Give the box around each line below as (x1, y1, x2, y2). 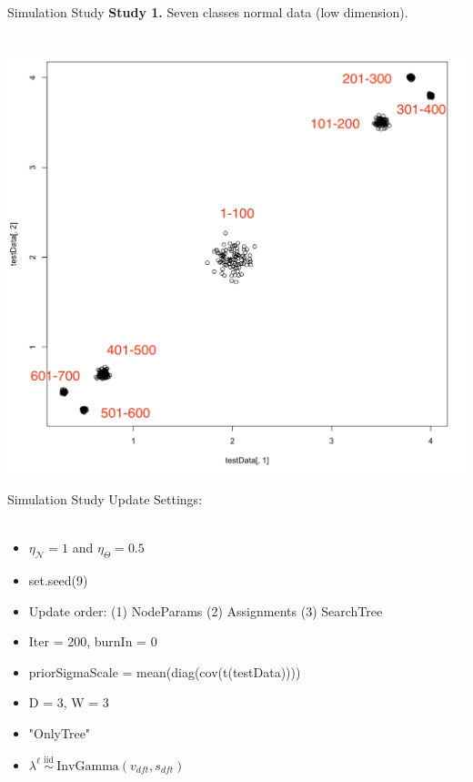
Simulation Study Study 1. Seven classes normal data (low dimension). (7, 3, 408, 21)
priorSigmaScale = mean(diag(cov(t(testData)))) (28, 662, 301, 681)
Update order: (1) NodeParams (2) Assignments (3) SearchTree (28, 601, 383, 620)
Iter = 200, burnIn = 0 (28, 632, 157, 651)
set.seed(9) (28, 570, 88, 589)
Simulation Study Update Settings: (7, 489, 203, 508)
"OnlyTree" (28, 723, 91, 742)
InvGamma (56, 759, 119, 773)
